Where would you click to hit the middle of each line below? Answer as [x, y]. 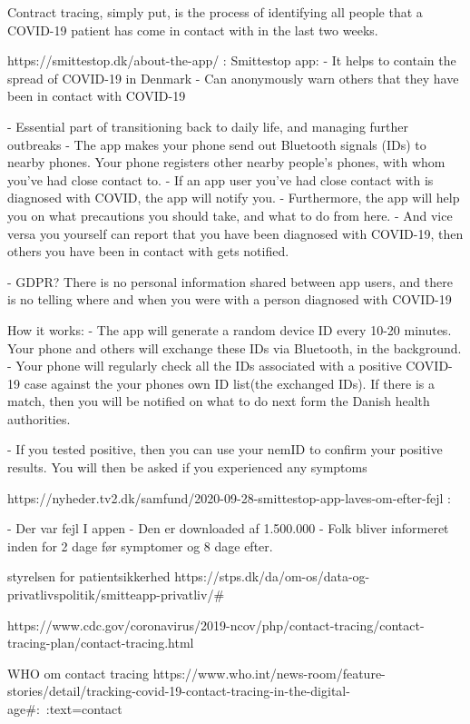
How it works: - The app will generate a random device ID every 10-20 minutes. [230, 329]
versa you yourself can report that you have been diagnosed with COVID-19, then [235, 233]
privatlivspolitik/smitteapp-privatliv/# [116, 595]
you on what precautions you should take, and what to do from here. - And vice [230, 215]
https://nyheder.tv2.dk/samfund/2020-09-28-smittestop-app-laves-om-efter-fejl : [229, 497]
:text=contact [84, 709]
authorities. [39, 418]
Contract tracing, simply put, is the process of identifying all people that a [215, 12]
